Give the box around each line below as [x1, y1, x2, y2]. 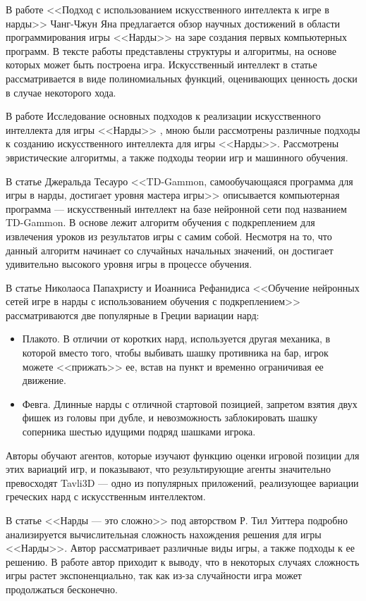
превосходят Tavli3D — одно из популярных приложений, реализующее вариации [6, 475, 359, 490]
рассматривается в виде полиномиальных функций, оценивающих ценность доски [6, 70, 358, 85]
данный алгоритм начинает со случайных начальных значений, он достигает [6, 242, 334, 257]
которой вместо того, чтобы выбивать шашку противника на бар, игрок [22, 345, 329, 360]
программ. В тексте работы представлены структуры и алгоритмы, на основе [6, 43, 337, 58]
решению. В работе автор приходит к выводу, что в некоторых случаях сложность [6, 554, 360, 569]
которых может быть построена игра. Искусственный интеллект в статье [6, 57, 317, 72]
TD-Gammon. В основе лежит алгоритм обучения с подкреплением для [6, 215, 315, 230]
